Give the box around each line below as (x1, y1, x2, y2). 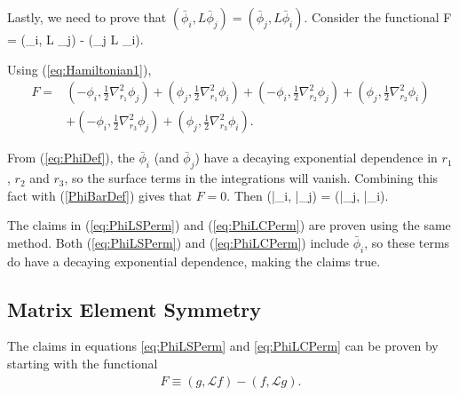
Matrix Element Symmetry (7, 295, 262, 322)
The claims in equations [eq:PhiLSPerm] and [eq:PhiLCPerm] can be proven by (7, 337, 439, 355)
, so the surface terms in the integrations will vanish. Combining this (64, 169, 439, 187)
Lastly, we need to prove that (7, 8, 167, 26)
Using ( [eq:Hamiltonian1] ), (7, 59, 152, 78)
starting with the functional (7, 354, 158, 373)
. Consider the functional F (304, 8, 452, 26)
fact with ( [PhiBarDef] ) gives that (7, 186, 193, 204)
